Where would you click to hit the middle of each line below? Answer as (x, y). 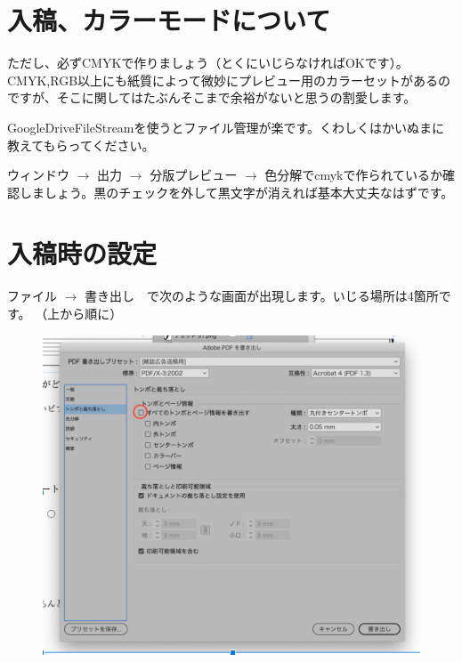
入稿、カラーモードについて (169, 20)
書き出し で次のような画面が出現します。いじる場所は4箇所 (262, 296)
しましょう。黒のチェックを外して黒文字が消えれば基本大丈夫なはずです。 (236, 192)
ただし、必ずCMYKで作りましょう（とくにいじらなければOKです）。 (208, 63)
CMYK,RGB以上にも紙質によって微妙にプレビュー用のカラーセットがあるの (229, 80)
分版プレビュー (194, 175)
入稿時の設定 (82, 253)
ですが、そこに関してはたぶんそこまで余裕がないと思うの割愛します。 (212, 97)
